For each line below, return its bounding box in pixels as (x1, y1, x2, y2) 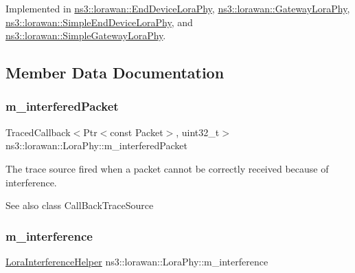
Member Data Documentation (5, 62, 225, 83)
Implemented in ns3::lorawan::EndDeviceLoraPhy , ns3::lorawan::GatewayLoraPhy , (5, 1, 350, 15)
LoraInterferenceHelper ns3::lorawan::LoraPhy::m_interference (5, 254, 268, 268)
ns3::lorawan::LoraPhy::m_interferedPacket (5, 138, 187, 153)
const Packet (110, 124, 163, 139)
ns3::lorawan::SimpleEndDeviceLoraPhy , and (5, 14, 193, 29)
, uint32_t (176, 124, 220, 139)
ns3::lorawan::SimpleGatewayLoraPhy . (5, 28, 166, 43)
